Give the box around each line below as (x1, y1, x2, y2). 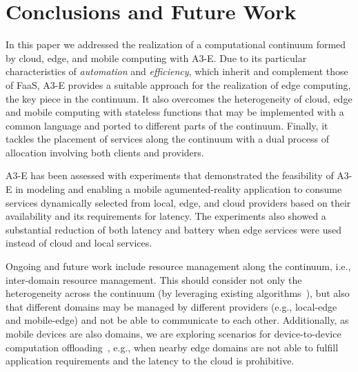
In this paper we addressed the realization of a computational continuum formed (6, 37, 346, 52)
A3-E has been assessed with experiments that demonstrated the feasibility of (6, 168, 334, 183)
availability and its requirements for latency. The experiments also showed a (6, 209, 326, 223)
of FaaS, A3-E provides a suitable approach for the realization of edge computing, (6, 77, 351, 92)
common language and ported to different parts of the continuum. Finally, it (6, 118, 328, 132)
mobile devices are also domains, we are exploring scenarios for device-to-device (6, 327, 341, 340)
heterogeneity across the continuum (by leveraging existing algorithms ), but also (6, 286, 350, 300)
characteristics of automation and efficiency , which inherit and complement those (6, 64, 348, 79)
